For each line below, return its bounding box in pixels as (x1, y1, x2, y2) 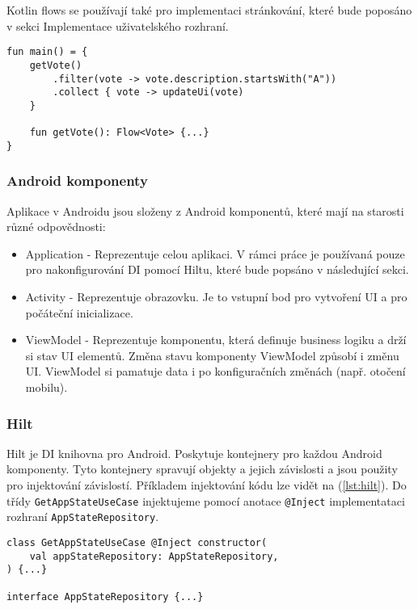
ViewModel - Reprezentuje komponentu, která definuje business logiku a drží (25, 331, 407, 348)
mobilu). (25, 379, 68, 395)
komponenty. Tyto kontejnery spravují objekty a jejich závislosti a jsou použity (6, 460, 398, 477)
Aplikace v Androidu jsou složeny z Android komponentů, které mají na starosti (6, 202, 404, 219)
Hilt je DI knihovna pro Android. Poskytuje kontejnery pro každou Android (6, 444, 382, 461)
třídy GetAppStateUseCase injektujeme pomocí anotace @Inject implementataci (6, 492, 405, 509)
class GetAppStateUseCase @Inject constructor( (6, 536, 268, 548)
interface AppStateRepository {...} (6, 590, 204, 603)
